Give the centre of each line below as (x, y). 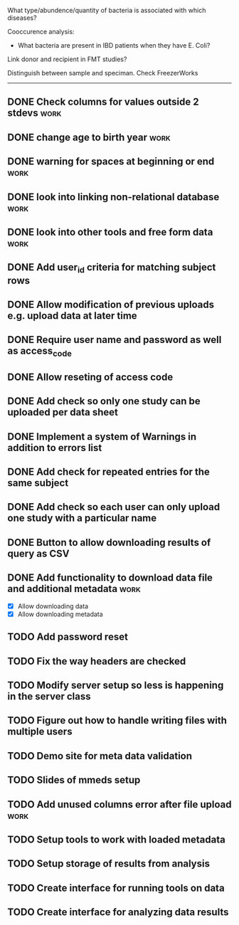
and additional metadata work (74, 589)
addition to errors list (55, 448)
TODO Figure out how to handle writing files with (117, 720)
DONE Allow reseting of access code (90, 377)
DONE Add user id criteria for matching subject (112, 268)
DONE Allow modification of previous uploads (111, 304)
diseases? (22, 18)
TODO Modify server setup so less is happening (116, 685)
